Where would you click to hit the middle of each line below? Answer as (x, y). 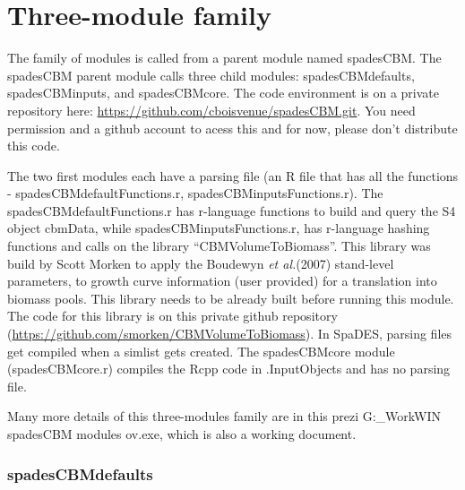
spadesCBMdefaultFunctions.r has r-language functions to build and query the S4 (232, 210)
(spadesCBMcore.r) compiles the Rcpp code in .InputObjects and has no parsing (229, 369)
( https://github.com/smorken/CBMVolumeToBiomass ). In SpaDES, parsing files (230, 334)
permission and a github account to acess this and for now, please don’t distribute (232, 128)
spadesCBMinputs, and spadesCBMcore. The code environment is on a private (224, 93)
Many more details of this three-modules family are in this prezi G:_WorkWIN (224, 416)
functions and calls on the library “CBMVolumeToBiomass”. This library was (219, 246)
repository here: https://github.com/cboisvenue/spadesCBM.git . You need (211, 110)
